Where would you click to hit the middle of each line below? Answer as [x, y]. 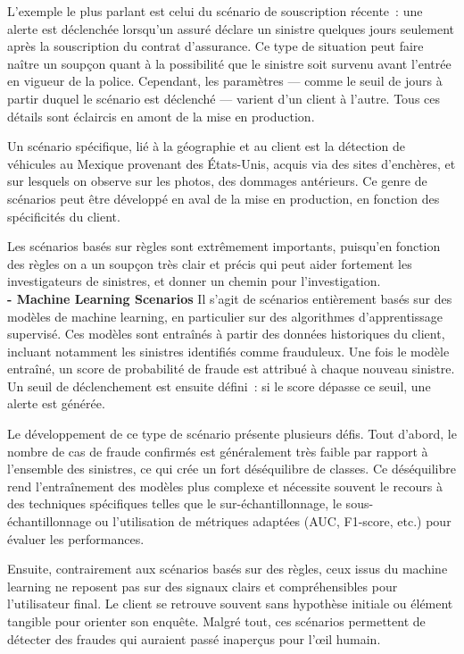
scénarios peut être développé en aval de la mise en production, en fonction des [224, 198]
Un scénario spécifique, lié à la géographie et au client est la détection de [206, 146]
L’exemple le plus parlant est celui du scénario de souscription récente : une [215, 11]
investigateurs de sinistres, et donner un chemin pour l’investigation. [194, 281]
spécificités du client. [64, 216]
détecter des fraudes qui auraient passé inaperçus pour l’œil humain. [194, 638]
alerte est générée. [56, 403]
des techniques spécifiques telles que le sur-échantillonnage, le [174, 503]
